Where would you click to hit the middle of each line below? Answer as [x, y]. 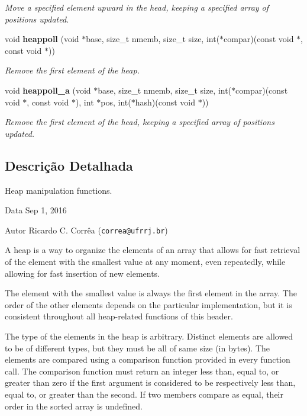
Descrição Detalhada [69, 165]
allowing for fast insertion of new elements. [83, 273]
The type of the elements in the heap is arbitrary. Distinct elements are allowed [149, 336]
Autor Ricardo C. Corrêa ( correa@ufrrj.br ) [86, 230]
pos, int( [116, 102]
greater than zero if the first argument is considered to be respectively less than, [150, 383]
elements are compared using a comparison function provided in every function [148, 359]
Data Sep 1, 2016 [36, 210]
